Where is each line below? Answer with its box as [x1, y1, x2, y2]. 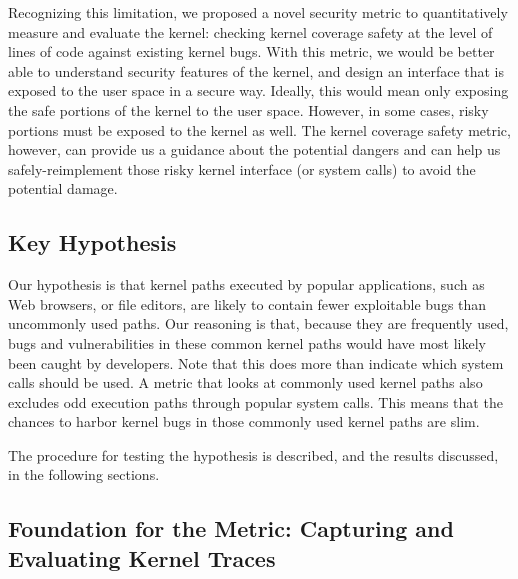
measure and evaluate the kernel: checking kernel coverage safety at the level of [8, 21, 493, 42]
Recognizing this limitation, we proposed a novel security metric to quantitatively [8, 2, 508, 22]
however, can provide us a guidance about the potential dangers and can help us [8, 139, 501, 160]
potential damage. [8, 178, 118, 199]
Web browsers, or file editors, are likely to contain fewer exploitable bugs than [8, 293, 487, 314]
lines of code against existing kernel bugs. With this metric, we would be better [8, 41, 495, 62]
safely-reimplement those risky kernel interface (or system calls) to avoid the [8, 158, 476, 179]
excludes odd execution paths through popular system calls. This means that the [8, 391, 503, 412]
